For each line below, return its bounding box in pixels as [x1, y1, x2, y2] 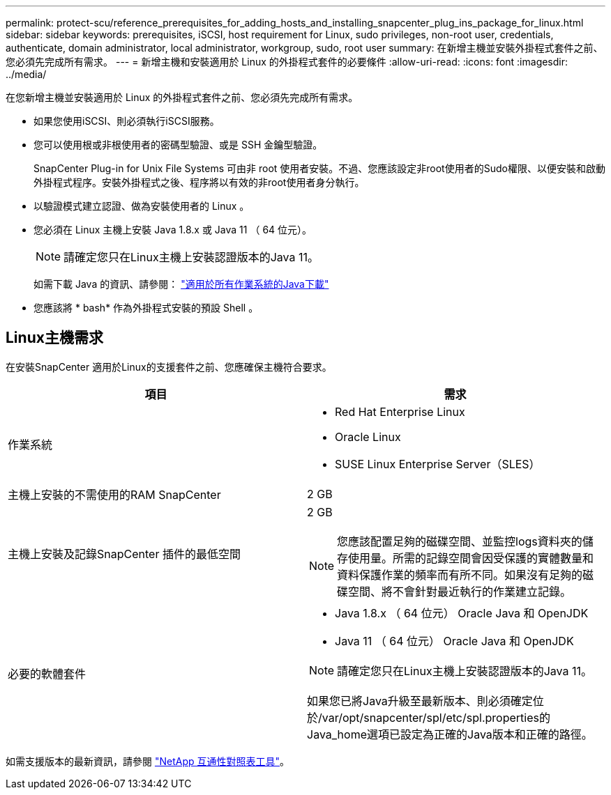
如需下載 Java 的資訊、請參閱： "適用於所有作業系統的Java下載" [33, 278, 329, 290]
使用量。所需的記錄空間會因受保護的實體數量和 [348, 550, 594, 565]
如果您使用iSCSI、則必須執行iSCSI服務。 [33, 115, 220, 127]
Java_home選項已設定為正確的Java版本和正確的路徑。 [307, 727, 593, 741]
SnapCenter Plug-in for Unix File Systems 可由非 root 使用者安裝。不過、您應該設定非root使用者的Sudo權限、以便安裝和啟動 [33, 162, 605, 174]
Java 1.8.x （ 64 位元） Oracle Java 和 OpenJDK [335, 605, 589, 620]
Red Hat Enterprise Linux [335, 404, 465, 419]
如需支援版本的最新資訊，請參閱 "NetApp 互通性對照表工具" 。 [6, 755, 290, 767]
